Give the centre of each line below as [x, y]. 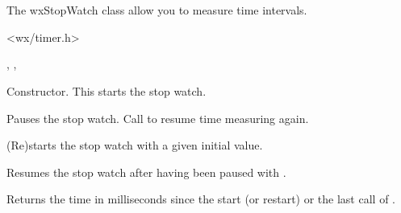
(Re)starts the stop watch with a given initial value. [135, 145]
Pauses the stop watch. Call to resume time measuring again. [158, 118]
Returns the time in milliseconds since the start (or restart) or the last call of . [201, 199]
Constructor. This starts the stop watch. [107, 90]
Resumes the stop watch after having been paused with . [146, 172]
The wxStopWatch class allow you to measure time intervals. [157, 10]
